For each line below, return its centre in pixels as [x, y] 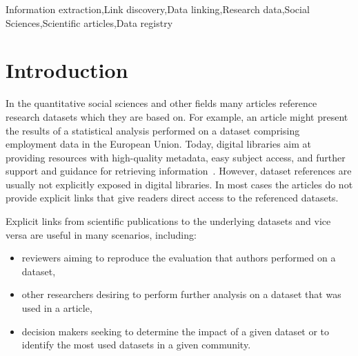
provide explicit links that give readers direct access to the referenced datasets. [172, 198]
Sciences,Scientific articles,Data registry [89, 22]
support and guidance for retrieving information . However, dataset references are [179, 171]
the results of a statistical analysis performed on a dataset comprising [153, 130]
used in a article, [57, 308]
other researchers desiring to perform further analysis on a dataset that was [181, 294]
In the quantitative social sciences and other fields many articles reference [161, 103]
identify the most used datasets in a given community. [136, 345]
